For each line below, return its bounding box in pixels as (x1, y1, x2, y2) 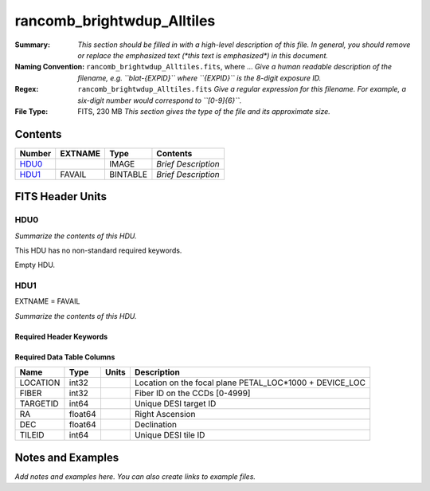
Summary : (14, 40, 51, 49)
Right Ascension (134, 409, 196, 420)
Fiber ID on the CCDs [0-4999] (134, 387, 251, 399)
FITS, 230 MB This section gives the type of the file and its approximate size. (77, 106, 330, 116)
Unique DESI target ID (134, 399, 217, 410)
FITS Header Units (14, 190, 107, 203)
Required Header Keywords (14, 332, 108, 341)
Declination (134, 419, 178, 430)
